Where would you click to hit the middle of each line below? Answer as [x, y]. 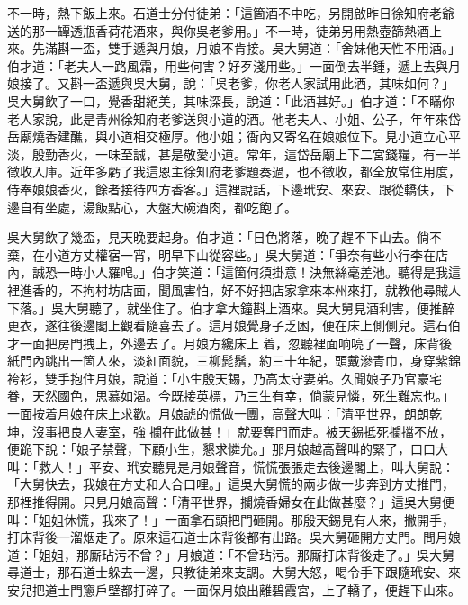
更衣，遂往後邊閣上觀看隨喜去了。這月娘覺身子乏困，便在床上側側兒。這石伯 [234, 325]
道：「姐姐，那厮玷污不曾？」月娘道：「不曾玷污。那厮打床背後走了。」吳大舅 [231, 554]
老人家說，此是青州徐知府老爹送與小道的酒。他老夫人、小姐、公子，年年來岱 [234, 118]
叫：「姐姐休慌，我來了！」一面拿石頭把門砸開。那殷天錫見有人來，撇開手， [231, 519]
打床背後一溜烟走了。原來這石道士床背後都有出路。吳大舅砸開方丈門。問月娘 [234, 537]
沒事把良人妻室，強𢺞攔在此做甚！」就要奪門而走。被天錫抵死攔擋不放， [242, 431]
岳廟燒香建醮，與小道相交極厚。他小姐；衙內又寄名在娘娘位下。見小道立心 [228, 136]
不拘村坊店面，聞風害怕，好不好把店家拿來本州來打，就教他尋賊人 [265, 289]
